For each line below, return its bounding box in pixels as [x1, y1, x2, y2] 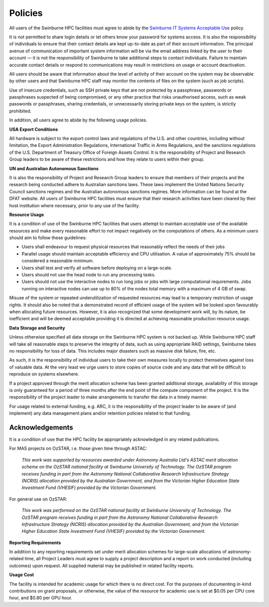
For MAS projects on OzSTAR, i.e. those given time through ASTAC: [9, 446, 147, 452]
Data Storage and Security [9, 325, 65, 331]
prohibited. [9, 108, 32, 114]
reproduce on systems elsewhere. [9, 371, 79, 377]
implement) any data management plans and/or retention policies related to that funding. [9, 410, 191, 416]
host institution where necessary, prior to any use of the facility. [9, 202, 140, 209]
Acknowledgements [9, 423, 73, 432]
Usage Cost [9, 572, 34, 578]
